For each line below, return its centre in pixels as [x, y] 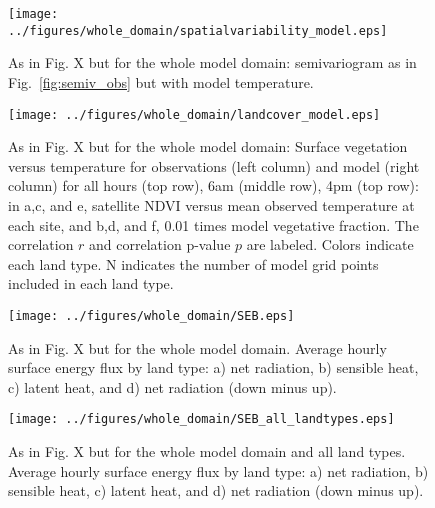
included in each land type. [91, 283]
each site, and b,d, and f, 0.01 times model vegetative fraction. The [213, 224]
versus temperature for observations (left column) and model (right [214, 165]
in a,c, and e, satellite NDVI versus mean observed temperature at [211, 204]
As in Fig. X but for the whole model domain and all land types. [207, 451]
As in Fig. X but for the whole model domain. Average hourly [197, 347]
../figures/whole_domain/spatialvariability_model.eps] [198, 30]
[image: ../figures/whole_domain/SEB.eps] [151, 315]
